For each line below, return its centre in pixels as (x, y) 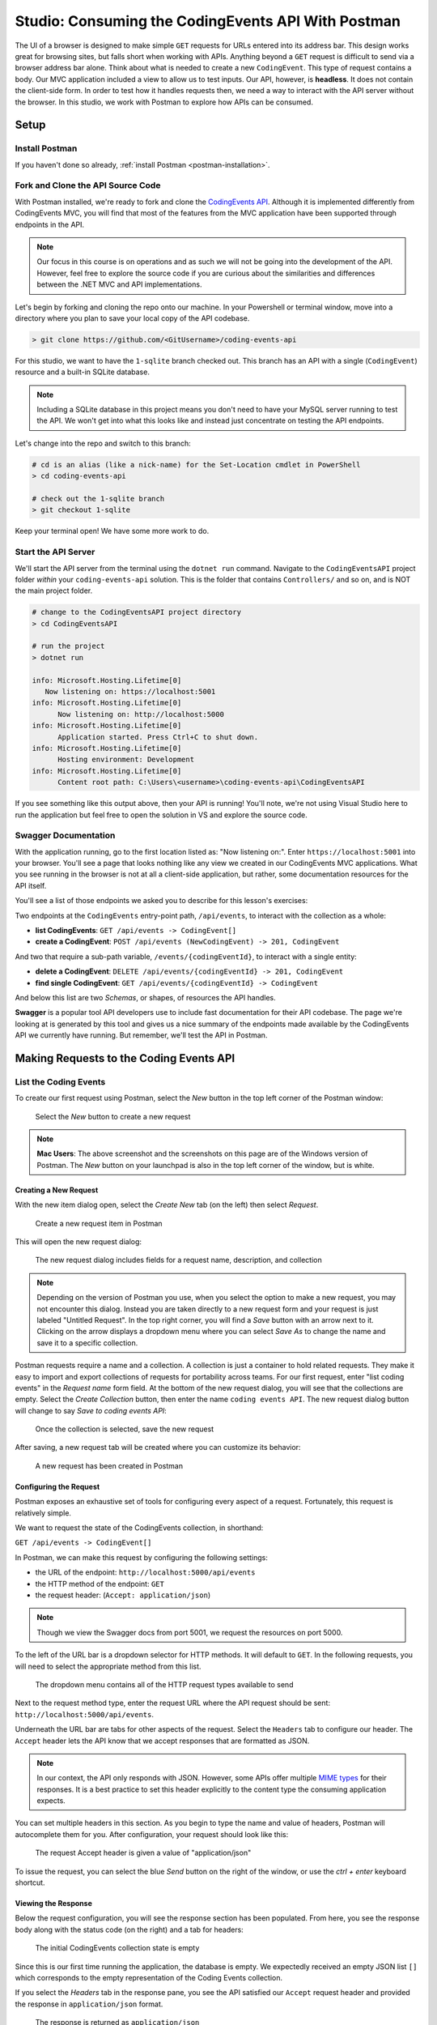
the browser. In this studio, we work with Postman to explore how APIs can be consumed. (164, 102)
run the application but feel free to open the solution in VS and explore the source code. (161, 815)
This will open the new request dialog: (78, 1242)
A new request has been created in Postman (109, 1465)
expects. (51, 1801)
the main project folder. (54, 590)
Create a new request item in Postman (99, 1223)
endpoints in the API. (50, 224)
